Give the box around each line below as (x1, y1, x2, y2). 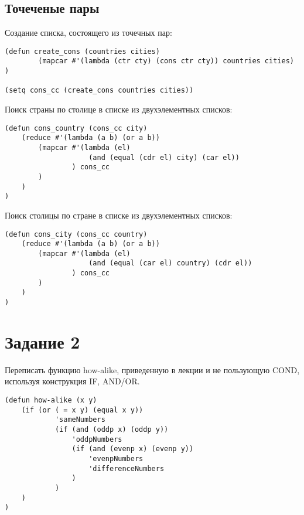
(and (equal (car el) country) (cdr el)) (88, 259, 252, 268)
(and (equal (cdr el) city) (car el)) (88, 153, 240, 162)
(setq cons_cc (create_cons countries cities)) (5, 86, 194, 95)
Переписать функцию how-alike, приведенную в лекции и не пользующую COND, (5, 363, 300, 376)
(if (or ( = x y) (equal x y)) (21, 405, 144, 414)
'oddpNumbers (71, 435, 122, 444)
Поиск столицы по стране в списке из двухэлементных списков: (5, 209, 233, 221)
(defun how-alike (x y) (5, 396, 97, 405)
